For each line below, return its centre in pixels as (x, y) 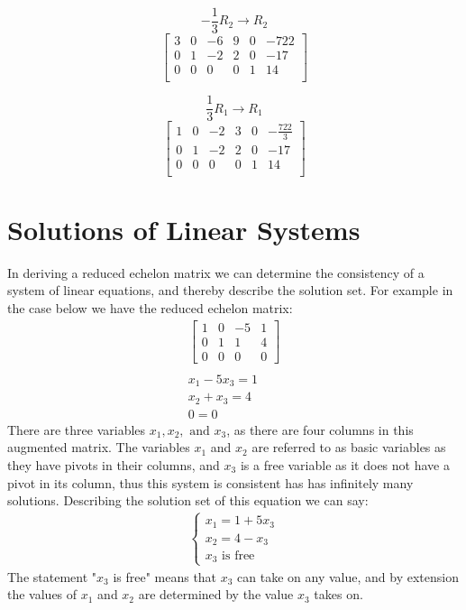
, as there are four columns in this (320, 429)
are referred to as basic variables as (349, 447)
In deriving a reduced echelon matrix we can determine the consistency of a (216, 272)
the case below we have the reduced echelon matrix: (150, 308)
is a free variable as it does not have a (345, 464)
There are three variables (77, 429)
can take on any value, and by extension (348, 576)
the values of (42, 594)
